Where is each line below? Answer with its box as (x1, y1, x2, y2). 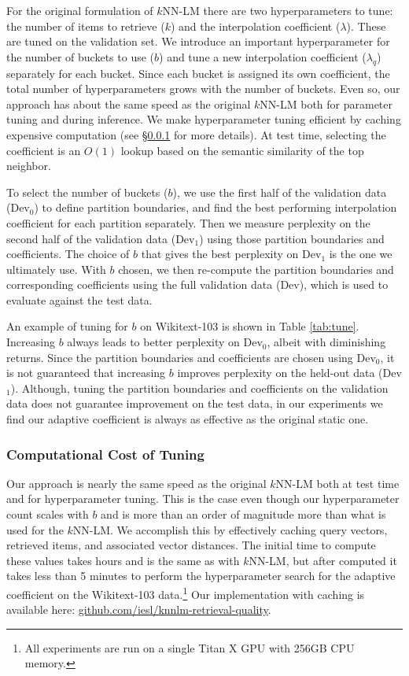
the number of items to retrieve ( (6, 17, 165, 34)
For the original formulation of (6, 2, 153, 18)
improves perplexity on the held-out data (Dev (177, 364, 402, 381)
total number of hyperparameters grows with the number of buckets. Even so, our (6, 80, 400, 97)
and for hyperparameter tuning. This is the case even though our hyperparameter (6, 490, 400, 507)
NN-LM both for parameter (260, 95, 393, 112)
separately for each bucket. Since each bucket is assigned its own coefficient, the (6, 65, 390, 81)
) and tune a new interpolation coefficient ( (159, 48, 367, 65)
